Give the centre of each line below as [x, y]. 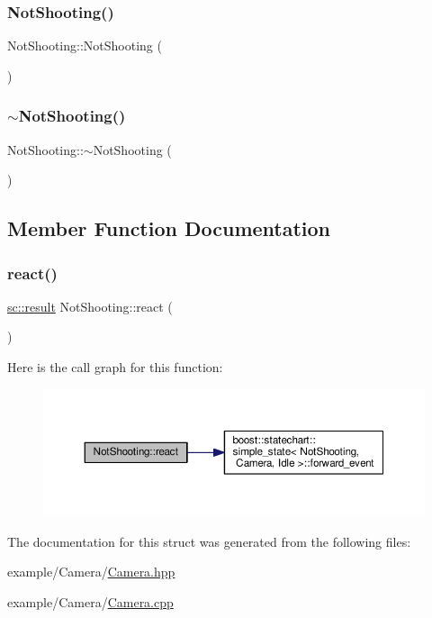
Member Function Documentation [169, 228]
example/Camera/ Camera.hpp [91, 572]
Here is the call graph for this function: [115, 367]
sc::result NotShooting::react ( [90, 306]
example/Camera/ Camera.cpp [90, 602]
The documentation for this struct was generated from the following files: [209, 541]
